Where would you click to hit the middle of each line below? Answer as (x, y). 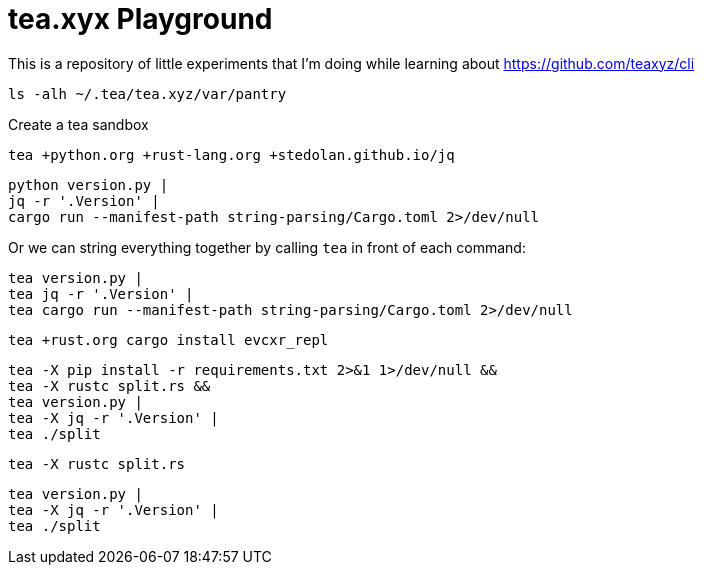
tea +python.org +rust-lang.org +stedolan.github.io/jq (231, 154)
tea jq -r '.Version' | (101, 293)
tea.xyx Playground (140, 19)
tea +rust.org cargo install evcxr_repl (168, 339)
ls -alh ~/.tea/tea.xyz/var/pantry (147, 93)
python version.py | (88, 184)
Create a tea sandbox (78, 124)
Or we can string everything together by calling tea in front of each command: (267, 247)
